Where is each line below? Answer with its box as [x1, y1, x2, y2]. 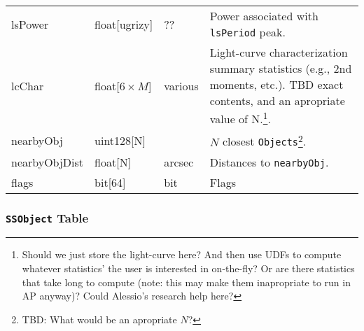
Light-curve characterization [209, 44, 348, 60]
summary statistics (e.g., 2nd [209, 60, 352, 76]
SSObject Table [6, 209, 89, 226]
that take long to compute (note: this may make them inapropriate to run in [22, 274, 351, 289]
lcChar [11, 77, 44, 94]
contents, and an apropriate [209, 92, 345, 108]
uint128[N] [94, 132, 146, 148]
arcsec [164, 153, 194, 170]
